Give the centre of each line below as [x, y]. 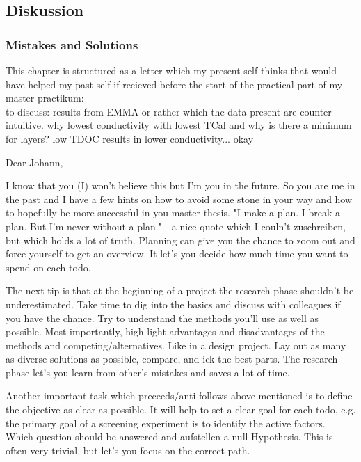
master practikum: [45, 98]
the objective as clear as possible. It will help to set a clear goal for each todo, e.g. [181, 409]
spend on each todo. [48, 267]
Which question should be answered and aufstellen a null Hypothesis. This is [169, 437]
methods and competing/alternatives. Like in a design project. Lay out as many [176, 345]
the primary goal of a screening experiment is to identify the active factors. [166, 423]
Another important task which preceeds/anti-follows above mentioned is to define [179, 396]
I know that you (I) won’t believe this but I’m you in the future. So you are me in [180, 185]
